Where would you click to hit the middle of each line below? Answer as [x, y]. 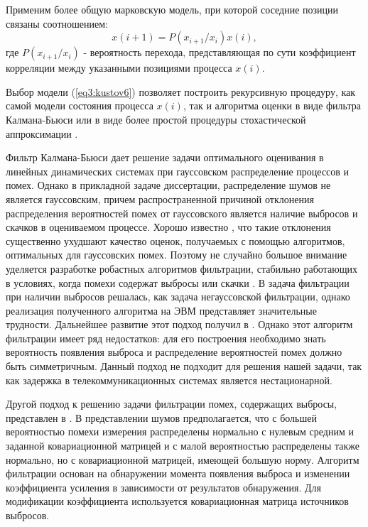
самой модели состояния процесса [80, 105]
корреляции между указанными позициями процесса [119, 68]
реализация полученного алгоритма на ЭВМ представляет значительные [161, 310]
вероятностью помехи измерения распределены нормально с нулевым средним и [180, 431]
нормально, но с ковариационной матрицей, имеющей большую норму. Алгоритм [183, 459]
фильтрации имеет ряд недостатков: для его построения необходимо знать [166, 338]
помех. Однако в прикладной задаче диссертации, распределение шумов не [168, 185]
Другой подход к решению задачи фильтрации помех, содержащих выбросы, [172, 404]
